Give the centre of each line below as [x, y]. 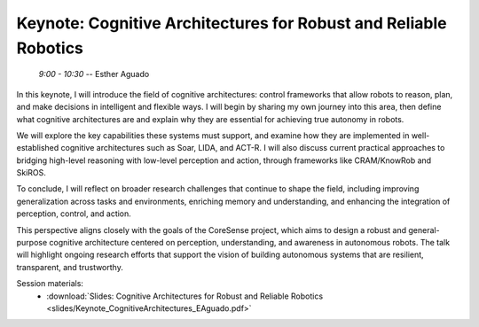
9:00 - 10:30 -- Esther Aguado [94, 74]
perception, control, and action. [74, 214]
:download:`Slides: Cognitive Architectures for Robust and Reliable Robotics [185, 296]
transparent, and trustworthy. [70, 267]
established [38, 148]
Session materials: [50, 284]
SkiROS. [31, 173]
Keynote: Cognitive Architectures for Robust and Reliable [232, 23]
